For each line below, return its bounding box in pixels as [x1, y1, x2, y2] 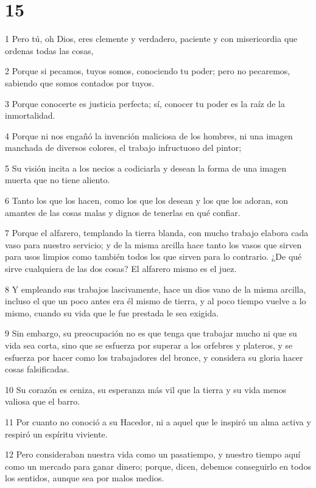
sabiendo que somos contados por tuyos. [5, 76, 155, 89]
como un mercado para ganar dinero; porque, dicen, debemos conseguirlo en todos [5, 459, 311, 472]
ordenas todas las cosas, [5, 44, 94, 57]
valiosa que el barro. [5, 395, 80, 408]
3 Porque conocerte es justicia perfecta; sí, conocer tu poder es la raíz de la [5, 97, 285, 110]
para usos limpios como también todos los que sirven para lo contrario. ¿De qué [5, 250, 302, 263]
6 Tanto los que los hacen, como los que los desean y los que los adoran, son [5, 194, 288, 207]
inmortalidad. [5, 109, 55, 122]
